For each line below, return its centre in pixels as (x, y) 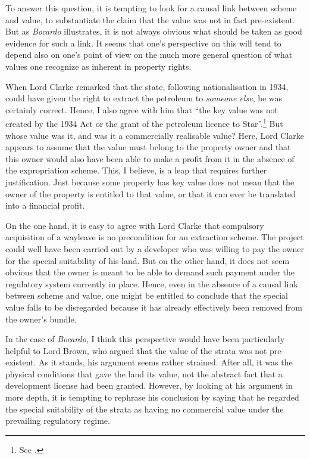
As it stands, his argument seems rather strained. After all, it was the (166, 362)
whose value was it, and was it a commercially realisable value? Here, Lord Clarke (155, 135)
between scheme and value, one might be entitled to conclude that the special (147, 295)
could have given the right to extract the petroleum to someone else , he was (144, 98)
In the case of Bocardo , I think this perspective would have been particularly (145, 339)
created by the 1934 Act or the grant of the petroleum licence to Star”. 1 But (144, 122)
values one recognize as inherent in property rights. (98, 66)
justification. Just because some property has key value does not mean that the (150, 182)
